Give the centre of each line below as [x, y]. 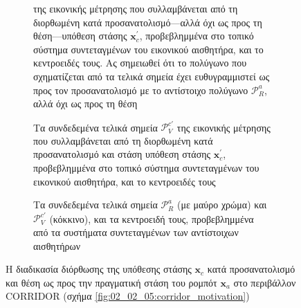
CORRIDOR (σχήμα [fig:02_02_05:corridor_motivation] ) [128, 296]
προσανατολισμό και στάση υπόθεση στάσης [122, 154]
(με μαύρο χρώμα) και [222, 205]
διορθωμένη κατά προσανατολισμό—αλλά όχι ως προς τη [148, 22]
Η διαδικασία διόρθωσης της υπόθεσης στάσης [99, 269]
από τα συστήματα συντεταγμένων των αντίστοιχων [136, 232]
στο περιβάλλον [265, 282]
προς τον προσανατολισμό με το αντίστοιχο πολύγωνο [141, 90]
